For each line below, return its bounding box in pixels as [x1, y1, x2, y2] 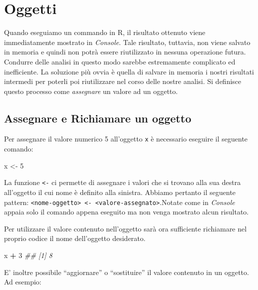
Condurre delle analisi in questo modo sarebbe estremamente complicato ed [4, 56, 235, 66]
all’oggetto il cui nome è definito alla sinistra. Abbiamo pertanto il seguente [4, 186, 236, 197]
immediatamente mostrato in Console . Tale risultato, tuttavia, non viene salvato [4, 36, 250, 47]
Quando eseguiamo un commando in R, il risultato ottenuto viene [4, 27, 205, 37]
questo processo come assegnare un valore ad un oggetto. [4, 85, 178, 96]
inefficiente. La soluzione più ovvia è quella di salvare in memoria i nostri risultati [4, 66, 254, 76]
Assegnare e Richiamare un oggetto [4, 110, 191, 125]
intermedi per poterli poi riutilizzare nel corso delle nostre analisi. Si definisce [4, 76, 241, 86]
